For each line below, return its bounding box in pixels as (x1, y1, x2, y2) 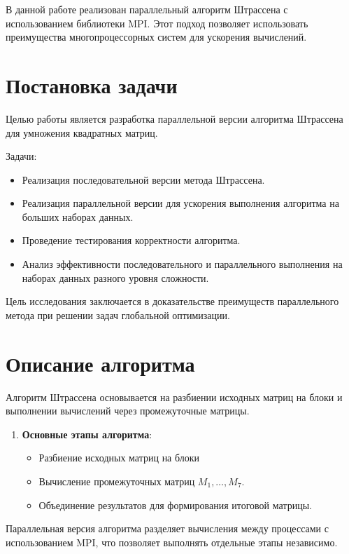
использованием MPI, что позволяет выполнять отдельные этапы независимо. (6, 534, 338, 549)
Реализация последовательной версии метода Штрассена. (22, 172, 265, 187)
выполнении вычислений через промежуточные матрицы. (6, 403, 250, 418)
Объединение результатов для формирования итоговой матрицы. (38, 497, 312, 512)
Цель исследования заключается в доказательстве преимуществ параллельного (6, 294, 339, 309)
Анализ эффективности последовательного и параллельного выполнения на (22, 257, 343, 271)
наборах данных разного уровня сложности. (22, 270, 209, 285)
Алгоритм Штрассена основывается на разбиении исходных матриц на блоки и (6, 389, 343, 404)
